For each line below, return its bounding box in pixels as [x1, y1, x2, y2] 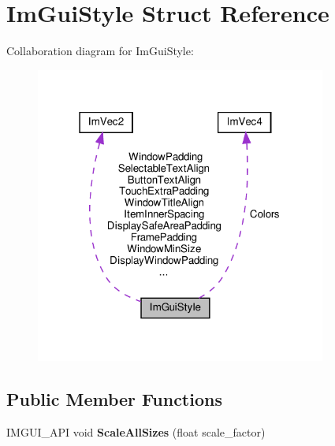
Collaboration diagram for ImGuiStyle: [6, 43, 194, 59]
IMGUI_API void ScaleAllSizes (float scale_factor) [6, 424, 266, 440]
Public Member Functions [6, 387, 222, 411]
